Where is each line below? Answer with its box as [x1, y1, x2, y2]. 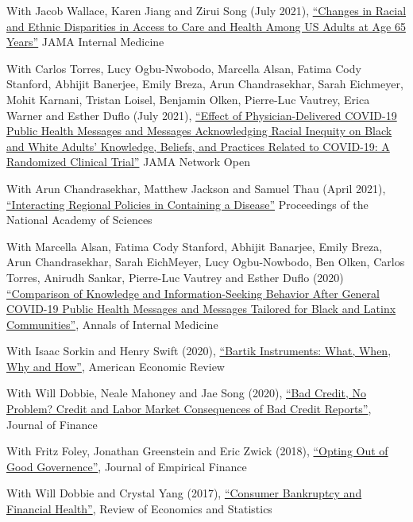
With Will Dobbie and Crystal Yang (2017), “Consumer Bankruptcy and [6, 485, 362, 501]
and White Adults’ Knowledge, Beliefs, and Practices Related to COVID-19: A [6, 137, 390, 154]
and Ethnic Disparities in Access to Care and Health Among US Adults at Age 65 [6, 17, 406, 34]
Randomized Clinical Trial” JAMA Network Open [6, 153, 250, 170]
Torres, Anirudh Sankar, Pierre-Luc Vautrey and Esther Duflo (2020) [6, 269, 344, 285]
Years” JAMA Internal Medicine [6, 33, 164, 50]
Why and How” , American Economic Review [6, 358, 225, 374]
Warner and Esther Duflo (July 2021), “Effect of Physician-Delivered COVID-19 [6, 106, 397, 123]
